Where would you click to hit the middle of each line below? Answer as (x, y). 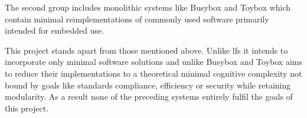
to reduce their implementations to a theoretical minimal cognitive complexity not (153, 73)
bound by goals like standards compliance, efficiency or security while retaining (148, 85)
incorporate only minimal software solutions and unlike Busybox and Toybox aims (153, 62)
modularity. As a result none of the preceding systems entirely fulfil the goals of (149, 96)
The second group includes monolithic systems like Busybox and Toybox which (148, 7)
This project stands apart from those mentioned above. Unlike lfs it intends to (146, 50)
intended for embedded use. (55, 30)
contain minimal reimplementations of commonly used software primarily (137, 19)
